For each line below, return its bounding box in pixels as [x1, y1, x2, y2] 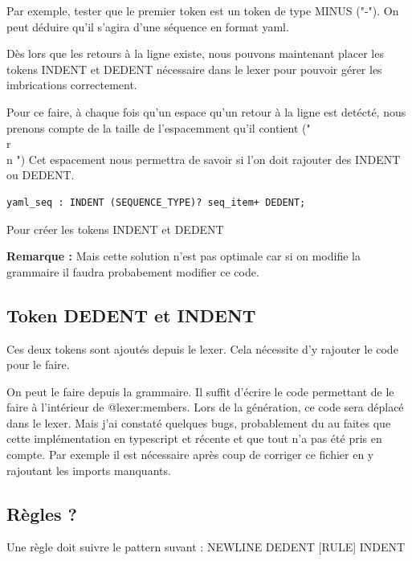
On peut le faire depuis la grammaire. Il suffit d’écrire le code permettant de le [6, 383, 394, 399]
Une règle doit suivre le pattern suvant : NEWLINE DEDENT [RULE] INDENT [6, 538, 406, 555]
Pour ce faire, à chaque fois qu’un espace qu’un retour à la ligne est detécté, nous [6, 103, 406, 120]
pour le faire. [6, 356, 70, 373]
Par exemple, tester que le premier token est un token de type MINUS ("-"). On [6, 2, 399, 18]
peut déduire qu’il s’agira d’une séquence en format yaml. [6, 18, 289, 35]
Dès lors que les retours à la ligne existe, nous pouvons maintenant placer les [6, 45, 384, 62]
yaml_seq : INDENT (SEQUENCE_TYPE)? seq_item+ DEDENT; [6, 196, 306, 208]
